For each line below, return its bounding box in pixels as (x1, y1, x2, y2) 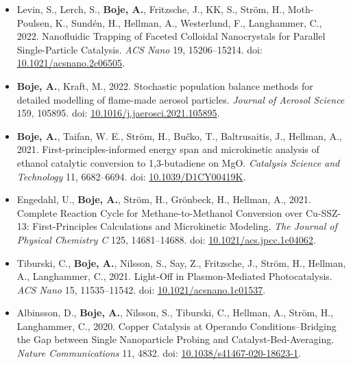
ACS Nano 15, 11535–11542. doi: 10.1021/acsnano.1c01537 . (16, 282, 266, 296)
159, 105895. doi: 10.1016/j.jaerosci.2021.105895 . (16, 106, 220, 120)
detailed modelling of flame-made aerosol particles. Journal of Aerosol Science (16, 92, 345, 106)
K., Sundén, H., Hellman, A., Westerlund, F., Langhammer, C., (55, 15, 322, 30)
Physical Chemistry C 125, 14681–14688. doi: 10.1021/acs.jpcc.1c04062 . (16, 232, 316, 246)
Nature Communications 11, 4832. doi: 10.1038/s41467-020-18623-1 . (16, 346, 301, 360)
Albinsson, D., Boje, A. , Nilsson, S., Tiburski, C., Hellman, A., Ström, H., (16, 305, 333, 320)
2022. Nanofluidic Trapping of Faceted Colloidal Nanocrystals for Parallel (16, 29, 326, 43)
